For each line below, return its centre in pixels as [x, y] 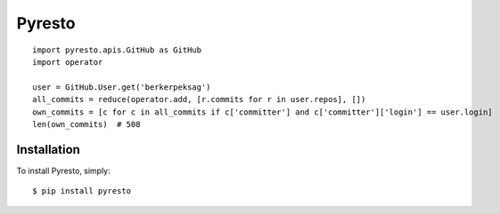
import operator [68, 62]
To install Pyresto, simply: [63, 170]
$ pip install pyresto [82, 191]
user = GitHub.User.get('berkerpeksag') [122, 87]
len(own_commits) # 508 [86, 124]
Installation [48, 150]
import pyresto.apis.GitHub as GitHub [117, 50]
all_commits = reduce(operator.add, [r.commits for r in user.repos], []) [199, 99]
